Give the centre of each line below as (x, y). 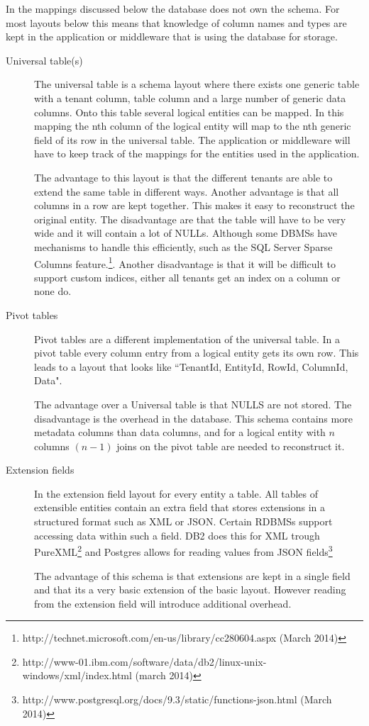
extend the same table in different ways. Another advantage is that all (187, 191)
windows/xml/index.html (77, 675)
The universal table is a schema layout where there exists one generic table (197, 84)
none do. (53, 291)
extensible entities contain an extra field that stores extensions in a (180, 507)
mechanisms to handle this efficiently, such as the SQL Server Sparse (183, 246)
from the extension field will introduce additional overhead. (163, 603)
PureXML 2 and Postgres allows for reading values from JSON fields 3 (183, 551)
